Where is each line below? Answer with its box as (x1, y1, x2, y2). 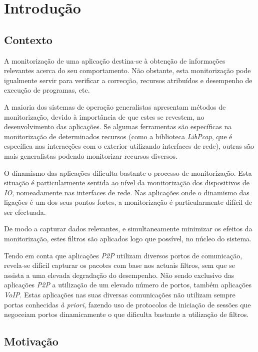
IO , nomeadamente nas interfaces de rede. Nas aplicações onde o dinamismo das (4, 187, 249, 197)
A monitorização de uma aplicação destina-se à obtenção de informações (4, 55, 225, 66)
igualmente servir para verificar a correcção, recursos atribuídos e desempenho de (4, 75, 252, 85)
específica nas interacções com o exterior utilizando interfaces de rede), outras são (4, 141, 254, 151)
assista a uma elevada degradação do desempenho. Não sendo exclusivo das (4, 269, 234, 280)
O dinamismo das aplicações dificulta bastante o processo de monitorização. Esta (4, 167, 252, 178)
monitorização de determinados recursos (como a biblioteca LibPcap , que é (4, 131, 232, 141)
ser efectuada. (4, 206, 46, 217)
